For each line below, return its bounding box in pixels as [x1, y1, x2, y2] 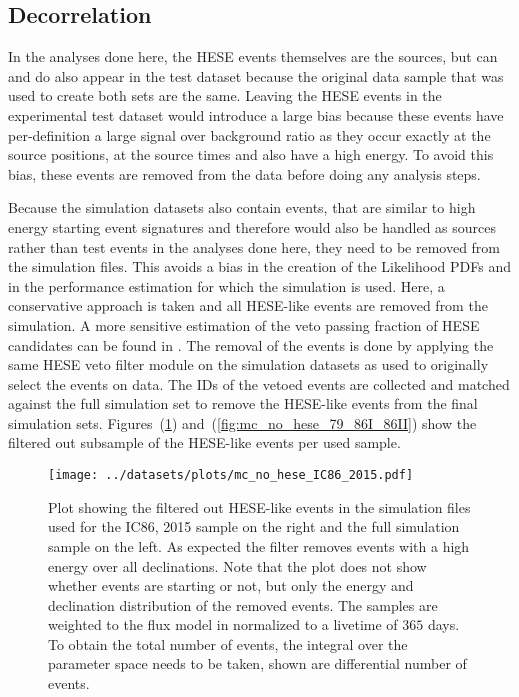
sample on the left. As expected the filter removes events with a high [48, 535, 470, 556]
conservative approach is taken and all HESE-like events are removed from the [8, 295, 488, 316]
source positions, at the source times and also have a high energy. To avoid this [8, 144, 494, 165]
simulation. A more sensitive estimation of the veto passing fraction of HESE [8, 314, 480, 335]
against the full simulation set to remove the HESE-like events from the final [8, 393, 478, 414]
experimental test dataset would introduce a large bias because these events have [8, 104, 504, 125]
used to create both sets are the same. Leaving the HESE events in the [8, 85, 442, 106]
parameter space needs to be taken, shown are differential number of [48, 653, 467, 674]
